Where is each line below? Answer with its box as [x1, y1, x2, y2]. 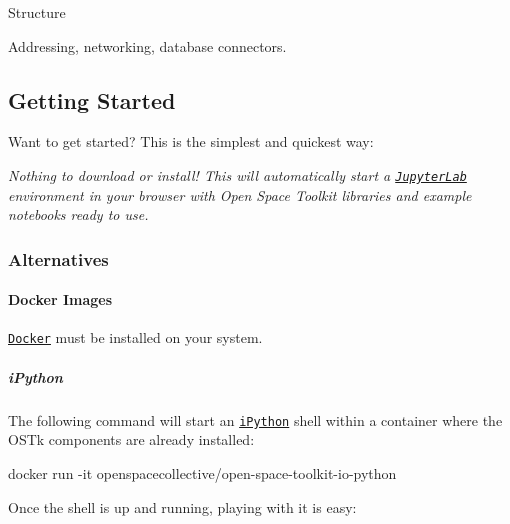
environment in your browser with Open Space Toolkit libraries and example [8, 184, 472, 205]
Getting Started [8, 84, 176, 115]
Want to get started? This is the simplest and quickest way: [8, 131, 374, 152]
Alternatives [8, 246, 109, 271]
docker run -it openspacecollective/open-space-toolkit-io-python [8, 462, 397, 483]
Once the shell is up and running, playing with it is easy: [8, 496, 357, 517]
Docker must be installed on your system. [8, 327, 263, 348]
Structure [8, 2, 66, 22]
